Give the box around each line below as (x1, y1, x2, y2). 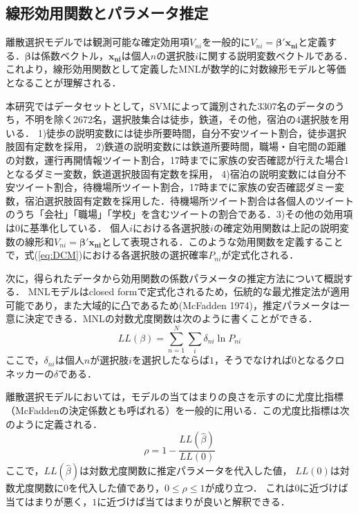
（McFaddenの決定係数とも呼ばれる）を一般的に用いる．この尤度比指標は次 (6, 402, 350, 417)
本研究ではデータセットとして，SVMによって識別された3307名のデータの (6, 98, 335, 113)
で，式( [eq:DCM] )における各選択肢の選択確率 (6, 248, 209, 262)
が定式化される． (221, 248, 299, 262)
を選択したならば (131, 353, 209, 367)
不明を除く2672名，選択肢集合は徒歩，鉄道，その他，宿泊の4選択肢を (24, 112, 339, 127)
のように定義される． (6, 416, 102, 431)
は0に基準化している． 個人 (6, 220, 130, 234)
